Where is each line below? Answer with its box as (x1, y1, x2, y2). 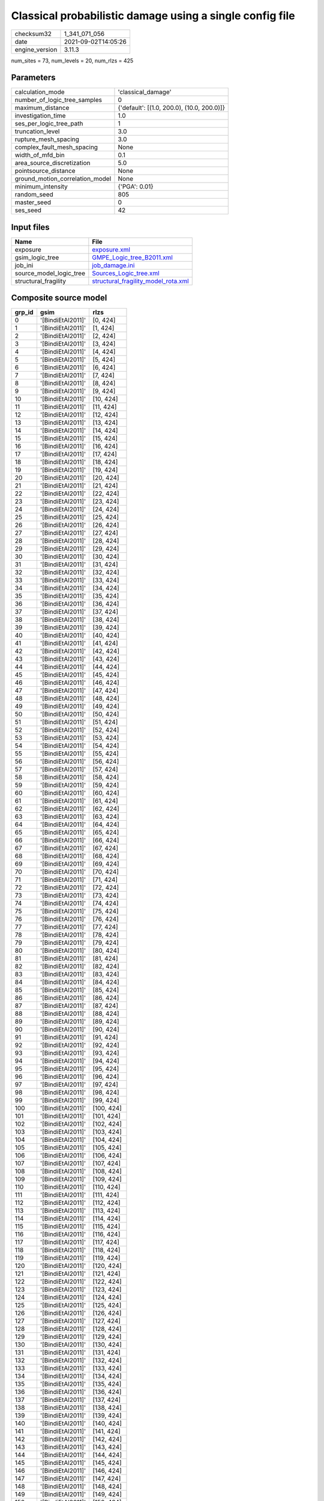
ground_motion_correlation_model (14, 175, 112, 183)
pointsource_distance (14, 167, 76, 175)
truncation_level (14, 127, 60, 136)
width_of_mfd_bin (14, 151, 65, 159)
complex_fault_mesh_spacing (14, 143, 98, 151)
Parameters (11, 73, 56, 83)
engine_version (14, 45, 58, 53)
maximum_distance (14, 104, 70, 112)
